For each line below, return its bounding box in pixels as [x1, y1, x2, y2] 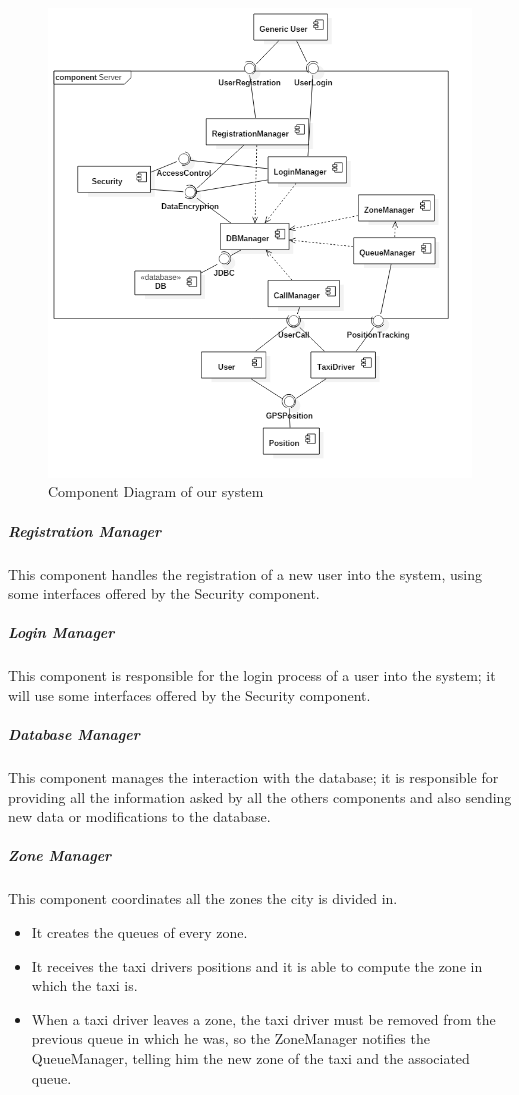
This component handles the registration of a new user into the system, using [8, 563, 482, 584]
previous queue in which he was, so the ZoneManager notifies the [31, 1028, 430, 1049]
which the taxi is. [31, 975, 138, 996]
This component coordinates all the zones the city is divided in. [8, 888, 398, 909]
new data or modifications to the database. [8, 806, 271, 827]
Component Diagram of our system [48, 481, 264, 502]
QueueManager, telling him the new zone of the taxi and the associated [31, 1047, 470, 1068]
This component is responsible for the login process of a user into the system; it [8, 665, 496, 686]
